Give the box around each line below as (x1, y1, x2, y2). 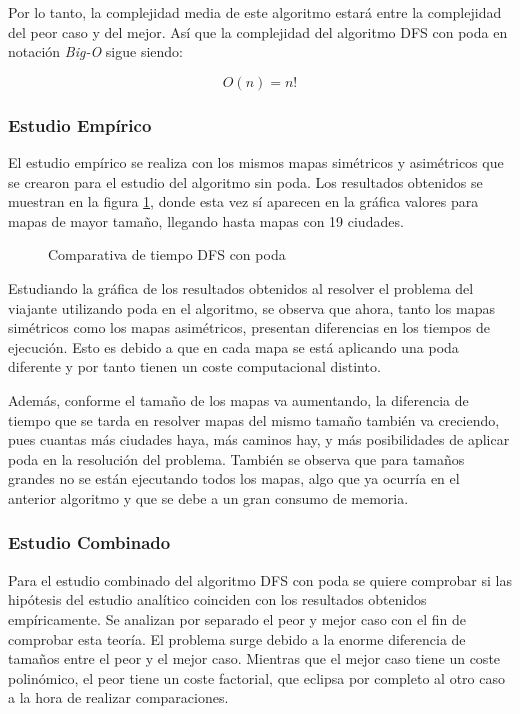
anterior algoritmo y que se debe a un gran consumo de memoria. (8, 487, 409, 508)
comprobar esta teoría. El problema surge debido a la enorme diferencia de (8, 628, 466, 649)
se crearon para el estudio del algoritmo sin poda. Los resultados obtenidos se (8, 171, 483, 192)
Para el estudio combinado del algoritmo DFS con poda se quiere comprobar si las (8, 569, 512, 590)
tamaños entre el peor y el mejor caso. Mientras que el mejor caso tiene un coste (8, 648, 501, 669)
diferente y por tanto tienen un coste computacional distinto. (8, 356, 381, 377)
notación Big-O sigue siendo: (8, 41, 183, 62)
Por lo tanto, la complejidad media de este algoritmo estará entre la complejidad (8, 2, 502, 22)
